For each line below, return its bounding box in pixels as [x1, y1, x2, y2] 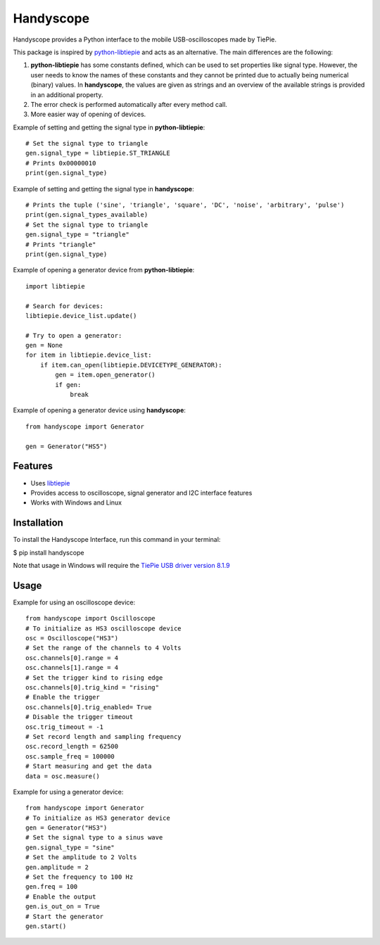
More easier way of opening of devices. [30, 110, 146, 119]
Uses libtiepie [30, 478, 70, 487]
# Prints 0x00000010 [25, 159, 96, 167]
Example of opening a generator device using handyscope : [13, 406, 186, 414]
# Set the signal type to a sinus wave [25, 834, 163, 842]
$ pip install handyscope [13, 548, 84, 557]
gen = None [25, 341, 63, 350]
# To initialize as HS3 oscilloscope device [25, 624, 182, 633]
